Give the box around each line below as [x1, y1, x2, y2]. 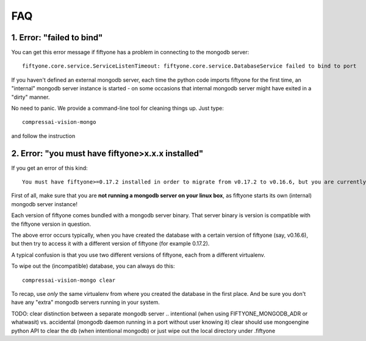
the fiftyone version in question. [11, 220, 91, 228]
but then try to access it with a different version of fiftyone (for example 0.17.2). [11, 240, 210, 247]
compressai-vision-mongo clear [22, 276, 116, 284]
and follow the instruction [11, 132, 76, 140]
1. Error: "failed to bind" [11, 32, 103, 43]
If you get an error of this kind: [11, 164, 88, 171]
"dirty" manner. [11, 93, 50, 101]
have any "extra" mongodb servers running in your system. [11, 299, 160, 306]
